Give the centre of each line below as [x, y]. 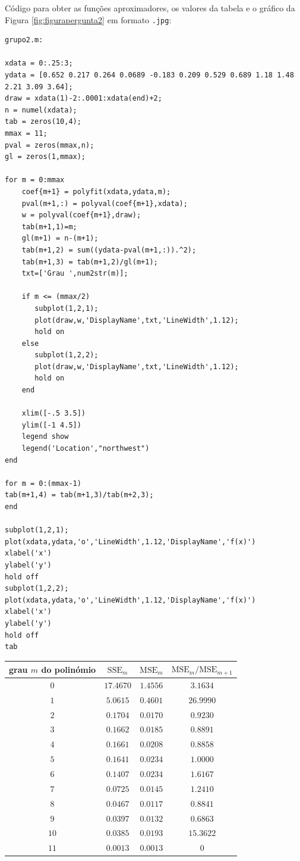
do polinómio [69, 669]
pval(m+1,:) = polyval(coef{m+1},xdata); [105, 203]
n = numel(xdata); [41, 110]
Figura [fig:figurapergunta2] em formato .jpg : [88, 19]
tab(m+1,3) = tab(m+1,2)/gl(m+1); [90, 262]
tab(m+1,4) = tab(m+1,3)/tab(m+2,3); [79, 495]
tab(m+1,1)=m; [49, 227]
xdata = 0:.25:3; [39, 63]
